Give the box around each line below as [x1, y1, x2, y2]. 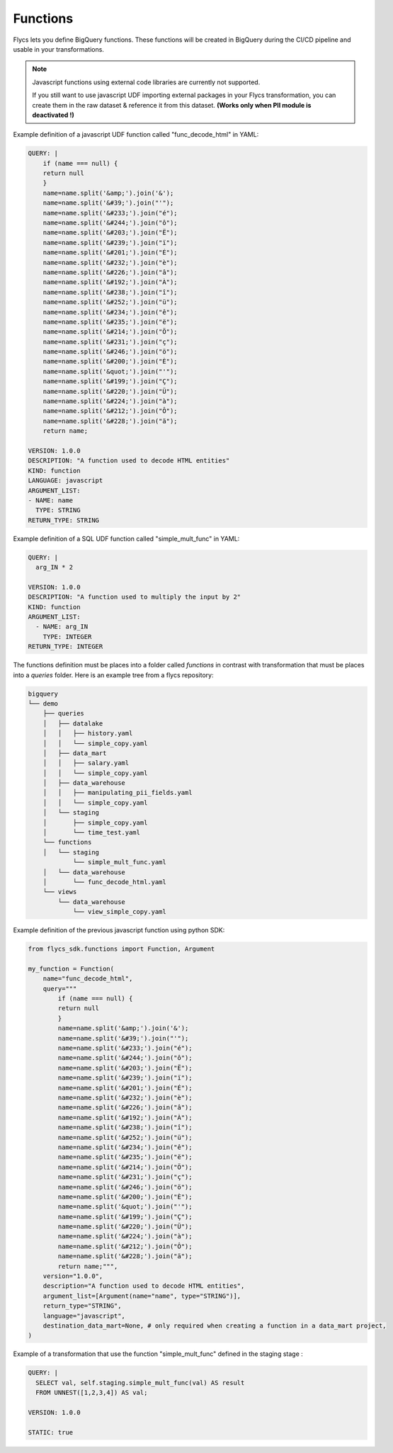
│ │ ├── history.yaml [42, 730, 133, 737]
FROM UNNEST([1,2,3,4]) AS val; [35, 1389, 148, 1397]
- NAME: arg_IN [35, 623, 89, 631]
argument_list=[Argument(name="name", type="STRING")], [42, 1291, 241, 1300]
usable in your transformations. [13, 45, 104, 53]
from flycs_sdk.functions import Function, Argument [28, 945, 215, 953]
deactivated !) [32, 111, 74, 119]
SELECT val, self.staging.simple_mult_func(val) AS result [35, 1379, 245, 1386]
